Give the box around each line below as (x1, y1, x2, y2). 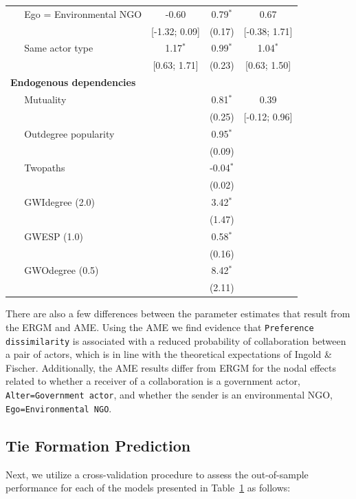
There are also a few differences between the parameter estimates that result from (5, 306, 351, 321)
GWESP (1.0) (24, 229, 83, 243)
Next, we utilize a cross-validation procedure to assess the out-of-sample (5, 467, 309, 481)
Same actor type (24, 41, 93, 55)
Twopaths (24, 160, 65, 175)
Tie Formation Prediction (5, 434, 191, 456)
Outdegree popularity (24, 126, 115, 140)
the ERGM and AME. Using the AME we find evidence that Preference (5, 319, 314, 334)
